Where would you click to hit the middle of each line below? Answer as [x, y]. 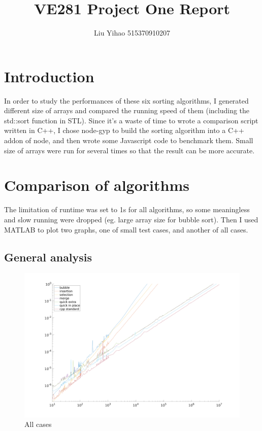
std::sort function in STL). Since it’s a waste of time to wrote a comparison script [131, 120]
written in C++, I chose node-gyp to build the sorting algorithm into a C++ [124, 130]
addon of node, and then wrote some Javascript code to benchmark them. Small [129, 140]
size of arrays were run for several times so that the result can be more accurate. [129, 150]
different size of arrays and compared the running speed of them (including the [127, 110]
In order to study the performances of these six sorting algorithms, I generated [126, 100]
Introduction [49, 76]
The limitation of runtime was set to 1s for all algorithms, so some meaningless [127, 209]
